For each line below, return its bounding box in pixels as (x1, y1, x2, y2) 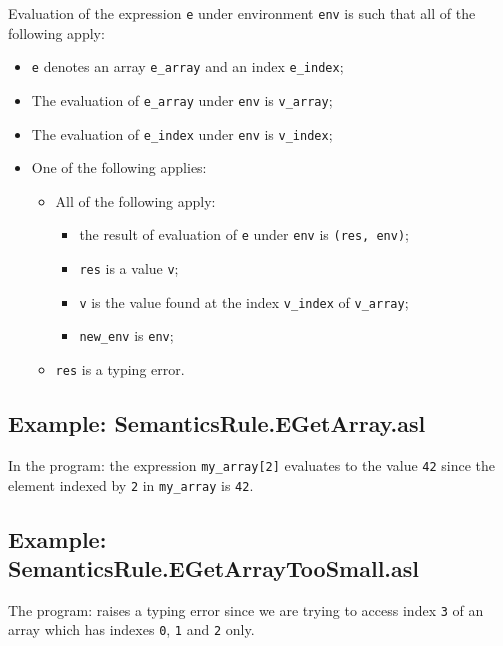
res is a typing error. (55, 359, 185, 380)
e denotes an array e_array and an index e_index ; (31, 56, 344, 77)
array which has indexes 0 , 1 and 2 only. (8, 619, 255, 640)
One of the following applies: (31, 157, 207, 178)
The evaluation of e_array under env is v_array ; (31, 89, 333, 110)
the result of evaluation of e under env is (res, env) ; (79, 224, 409, 245)
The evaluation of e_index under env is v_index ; (31, 123, 333, 144)
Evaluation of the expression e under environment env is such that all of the (8, 3, 476, 23)
